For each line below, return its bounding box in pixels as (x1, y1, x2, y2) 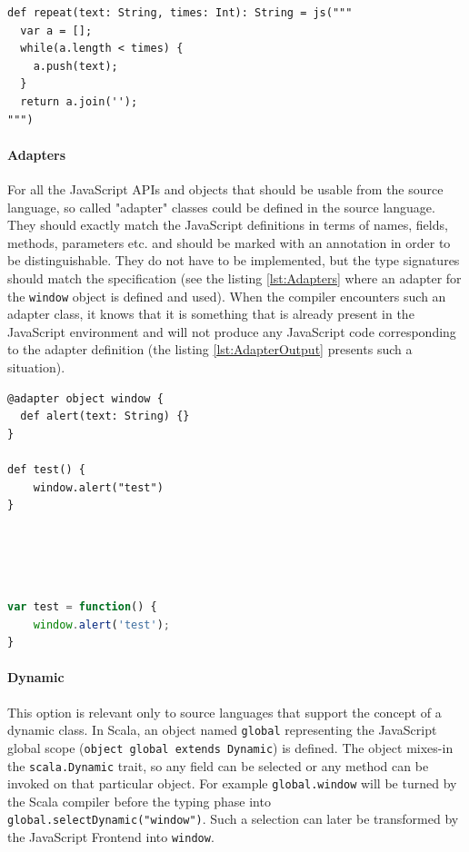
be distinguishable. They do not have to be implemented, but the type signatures (7, 251, 460, 270)
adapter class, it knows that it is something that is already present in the (7, 304, 414, 323)
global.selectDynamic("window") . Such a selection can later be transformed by (7, 809, 459, 828)
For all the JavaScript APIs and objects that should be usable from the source (7, 179, 444, 198)
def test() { (7, 462, 85, 476)
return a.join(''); (20, 94, 138, 108)
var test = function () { (7, 600, 157, 614)
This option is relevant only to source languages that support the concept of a (7, 702, 442, 721)
